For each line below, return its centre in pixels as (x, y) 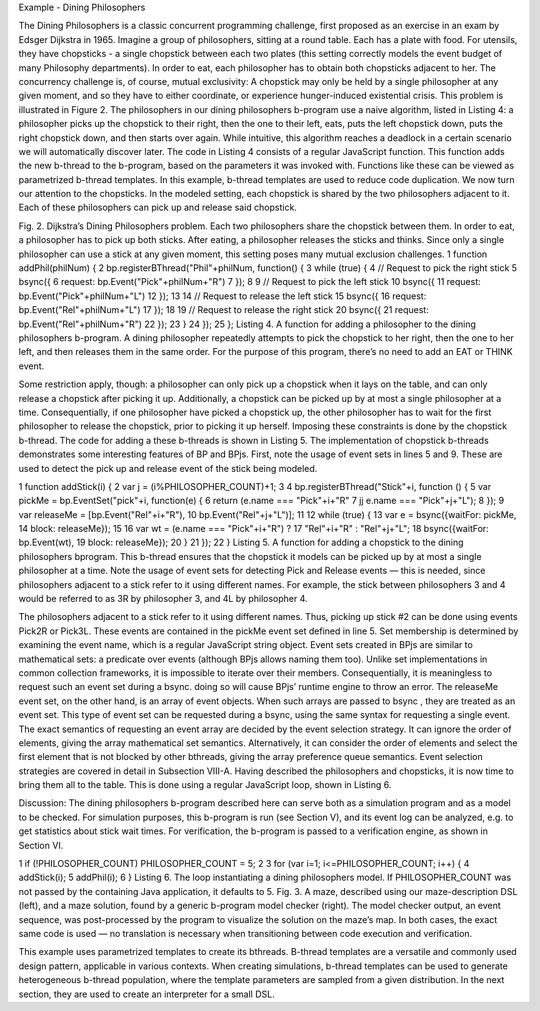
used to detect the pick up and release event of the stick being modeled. (168, 468)
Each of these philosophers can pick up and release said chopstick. (157, 207)
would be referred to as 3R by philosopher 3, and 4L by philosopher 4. (163, 599)
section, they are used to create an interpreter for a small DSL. (146, 994)
